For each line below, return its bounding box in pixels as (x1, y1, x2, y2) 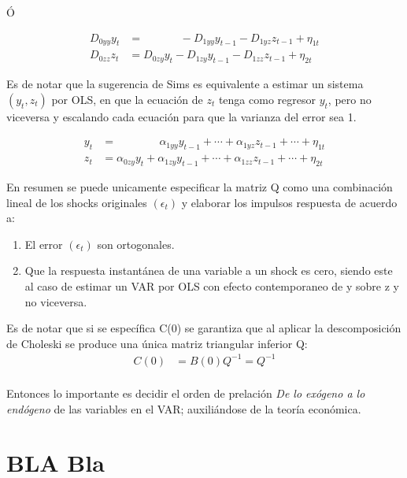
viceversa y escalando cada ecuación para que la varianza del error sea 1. (6, 108, 357, 124)
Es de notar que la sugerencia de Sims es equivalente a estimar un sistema (6, 76, 364, 92)
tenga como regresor (218, 91, 316, 107)
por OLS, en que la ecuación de (51, 91, 203, 107)
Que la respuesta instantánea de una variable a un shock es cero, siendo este (24, 262, 393, 279)
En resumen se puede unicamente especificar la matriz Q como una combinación (6, 179, 393, 195)
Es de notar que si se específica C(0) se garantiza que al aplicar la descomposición (6, 320, 401, 336)
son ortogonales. (97, 235, 175, 252)
